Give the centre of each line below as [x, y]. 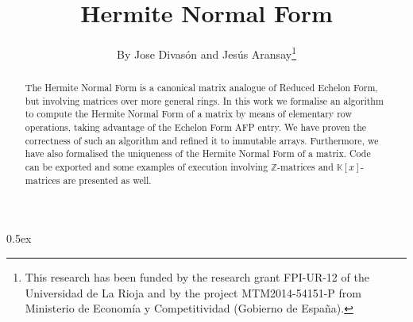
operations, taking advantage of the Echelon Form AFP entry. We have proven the [196, 127]
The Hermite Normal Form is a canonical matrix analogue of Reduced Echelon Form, [201, 88]
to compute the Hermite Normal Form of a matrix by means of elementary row [189, 114]
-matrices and [305, 167]
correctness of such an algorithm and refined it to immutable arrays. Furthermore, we [202, 140]
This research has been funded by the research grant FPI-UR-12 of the [197, 277]
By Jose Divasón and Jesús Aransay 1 [206, 53]
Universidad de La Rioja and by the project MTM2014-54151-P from [193, 292]
